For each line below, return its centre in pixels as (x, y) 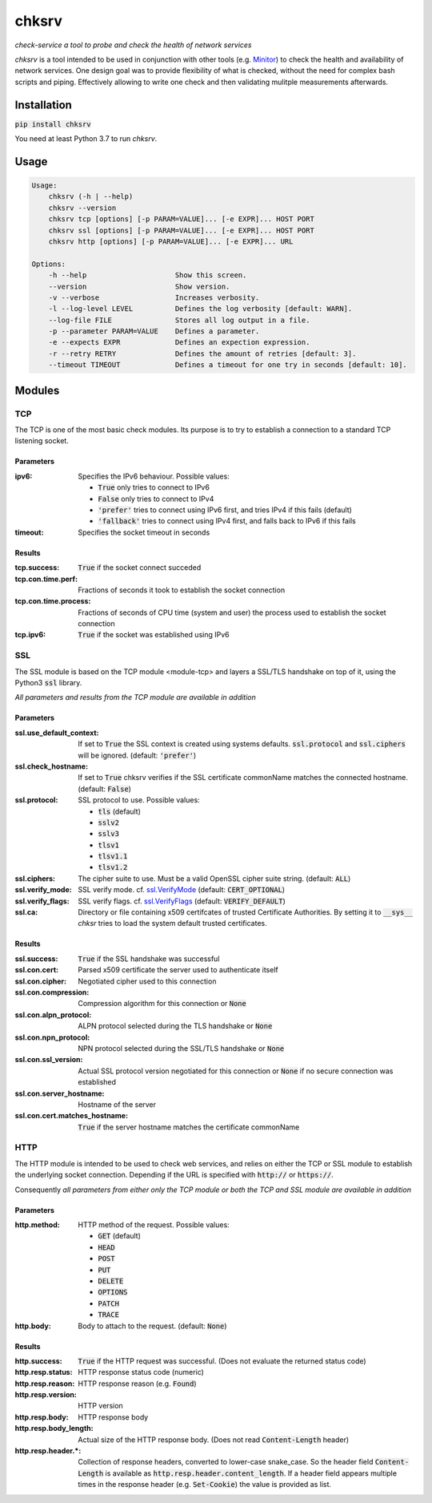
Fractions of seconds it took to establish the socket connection (182, 590)
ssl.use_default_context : (57, 733)
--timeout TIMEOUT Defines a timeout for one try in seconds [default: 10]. (228, 365)
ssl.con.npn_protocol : (52, 1037)
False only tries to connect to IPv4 (156, 499)
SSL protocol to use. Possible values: (139, 800)
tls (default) (120, 811)
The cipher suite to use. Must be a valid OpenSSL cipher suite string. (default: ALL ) (214, 879)
